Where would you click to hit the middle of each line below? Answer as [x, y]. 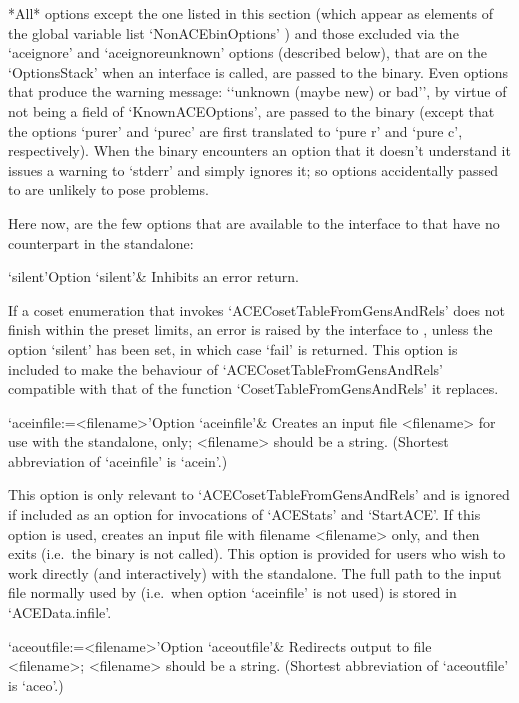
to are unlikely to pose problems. [108, 189]
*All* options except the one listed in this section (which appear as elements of [251, 13]
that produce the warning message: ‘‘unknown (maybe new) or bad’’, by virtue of [257, 91]
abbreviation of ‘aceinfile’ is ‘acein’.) [118, 460]
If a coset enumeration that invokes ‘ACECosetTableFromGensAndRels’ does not [257, 309]
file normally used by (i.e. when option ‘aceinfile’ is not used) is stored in [232, 592]
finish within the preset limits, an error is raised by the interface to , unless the [250, 329]
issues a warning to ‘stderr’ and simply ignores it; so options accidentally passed [253, 169]
